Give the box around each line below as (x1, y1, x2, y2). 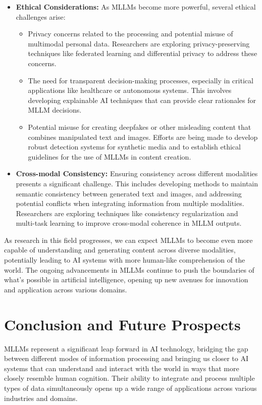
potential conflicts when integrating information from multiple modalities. (16, 198, 244, 209)
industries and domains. (4, 392, 78, 403)
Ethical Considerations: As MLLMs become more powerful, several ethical (16, 2, 256, 12)
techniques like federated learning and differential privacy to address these (28, 48, 257, 59)
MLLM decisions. (28, 105, 82, 115)
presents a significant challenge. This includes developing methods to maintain (16, 178, 258, 188)
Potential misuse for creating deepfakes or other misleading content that (28, 121, 251, 132)
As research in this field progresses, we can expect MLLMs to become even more (4, 234, 253, 245)
